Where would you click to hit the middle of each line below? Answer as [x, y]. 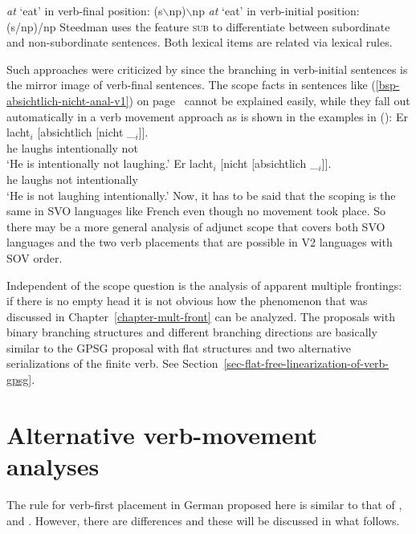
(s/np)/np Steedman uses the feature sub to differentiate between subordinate [198, 26]
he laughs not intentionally [72, 179]
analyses [53, 466]
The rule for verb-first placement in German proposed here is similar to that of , [204, 504]
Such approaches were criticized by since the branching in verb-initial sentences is [207, 69]
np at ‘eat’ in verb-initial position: [276, 10]
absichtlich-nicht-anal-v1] [68, 100]
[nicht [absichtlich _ [269, 163]
